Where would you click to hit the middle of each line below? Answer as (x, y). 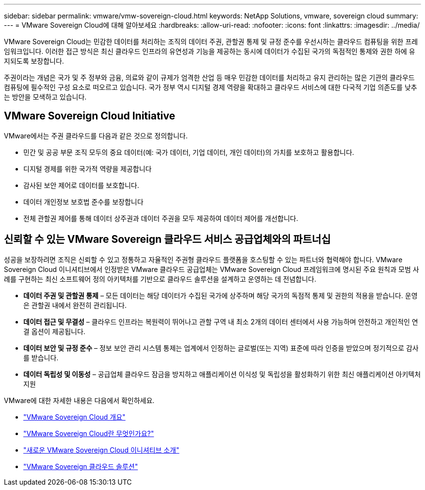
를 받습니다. (41, 357)
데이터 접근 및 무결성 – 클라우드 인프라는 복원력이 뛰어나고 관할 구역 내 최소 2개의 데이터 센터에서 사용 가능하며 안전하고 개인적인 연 (221, 321)
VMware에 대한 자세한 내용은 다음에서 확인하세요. (79, 400)
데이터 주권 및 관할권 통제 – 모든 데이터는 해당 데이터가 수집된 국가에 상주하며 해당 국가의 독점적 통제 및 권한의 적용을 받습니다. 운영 (221, 295)
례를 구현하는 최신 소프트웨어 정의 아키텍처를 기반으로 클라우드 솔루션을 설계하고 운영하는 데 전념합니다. (160, 279)
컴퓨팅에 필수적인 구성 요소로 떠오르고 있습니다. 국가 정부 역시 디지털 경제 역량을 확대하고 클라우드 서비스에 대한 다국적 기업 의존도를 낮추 (211, 87)
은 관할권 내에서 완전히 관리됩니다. (75, 305)
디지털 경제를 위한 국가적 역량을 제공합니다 (88, 169)
